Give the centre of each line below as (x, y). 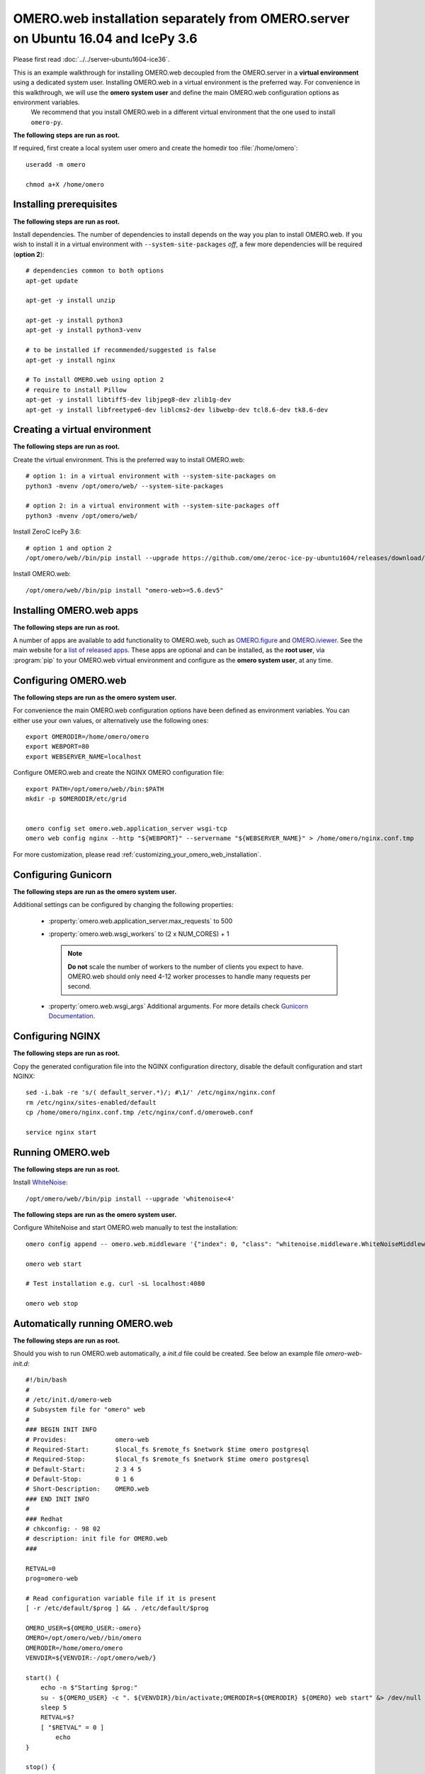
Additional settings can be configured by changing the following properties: (123, 905)
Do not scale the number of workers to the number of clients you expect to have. (186, 966)
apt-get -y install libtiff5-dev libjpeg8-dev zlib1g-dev (129, 400)
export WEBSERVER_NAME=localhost (84, 756)
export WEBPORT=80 (58, 746)
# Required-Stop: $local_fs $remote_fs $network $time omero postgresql (168, 1459)
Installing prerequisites (65, 205)
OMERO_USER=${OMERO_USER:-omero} (84, 1628)
